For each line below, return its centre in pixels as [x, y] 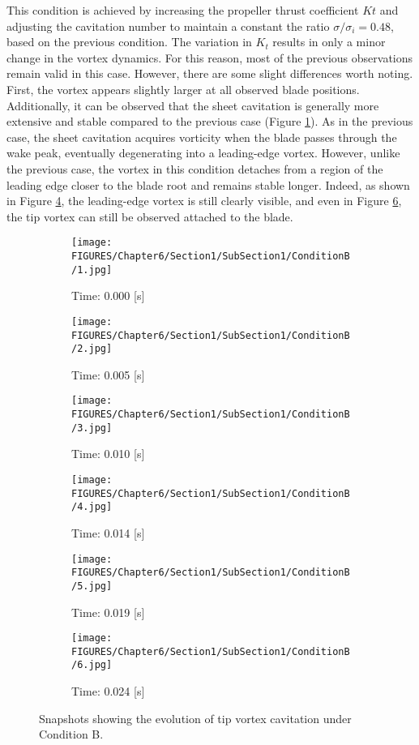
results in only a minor [329, 42]
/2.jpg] [92, 349]
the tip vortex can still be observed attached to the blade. [150, 216]
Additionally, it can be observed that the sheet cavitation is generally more [193, 105]
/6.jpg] [92, 665]
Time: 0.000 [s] [108, 295]
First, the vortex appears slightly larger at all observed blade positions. [183, 89]
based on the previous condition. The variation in [129, 42]
